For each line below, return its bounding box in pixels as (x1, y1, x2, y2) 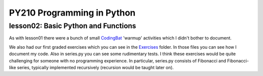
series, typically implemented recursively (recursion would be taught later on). (17, 64, 174, 70)
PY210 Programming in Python (9, 7, 136, 18)
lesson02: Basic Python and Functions (9, 21, 136, 30)
